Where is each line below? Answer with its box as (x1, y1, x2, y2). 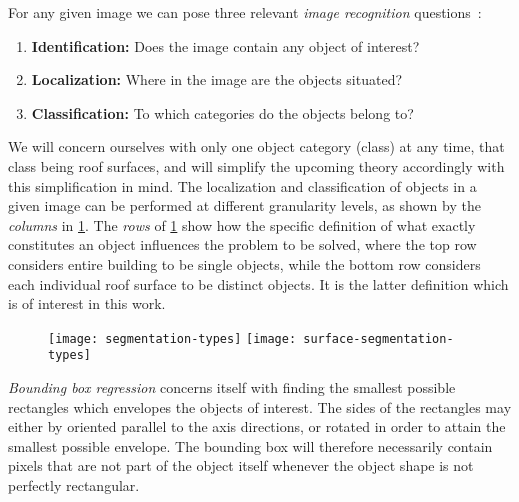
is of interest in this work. (8, 293, 166, 314)
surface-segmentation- (303, 331, 454, 346)
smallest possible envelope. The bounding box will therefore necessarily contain (8, 435, 493, 456)
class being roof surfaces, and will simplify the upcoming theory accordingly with (8, 155, 505, 176)
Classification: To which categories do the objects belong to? (31, 102, 414, 123)
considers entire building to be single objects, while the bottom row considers (8, 253, 481, 274)
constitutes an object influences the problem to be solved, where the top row (8, 234, 477, 255)
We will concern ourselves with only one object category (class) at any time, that (8, 136, 505, 157)
